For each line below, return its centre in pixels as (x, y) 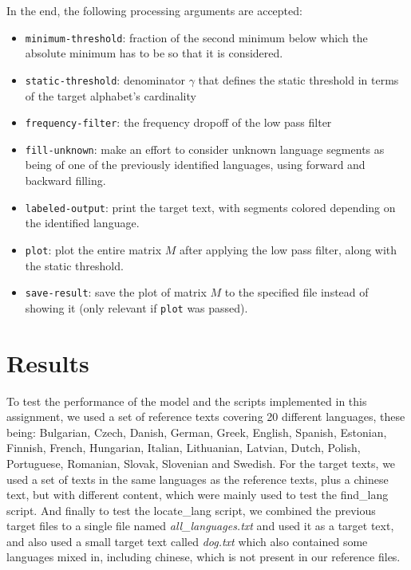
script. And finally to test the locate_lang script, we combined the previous (191, 510)
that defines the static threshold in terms (298, 79)
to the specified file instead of (296, 292)
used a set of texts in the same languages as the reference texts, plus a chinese (198, 479)
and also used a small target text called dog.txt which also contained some (187, 541)
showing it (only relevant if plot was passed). (136, 307)
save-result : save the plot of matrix (116, 292)
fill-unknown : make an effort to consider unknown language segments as (205, 149)
